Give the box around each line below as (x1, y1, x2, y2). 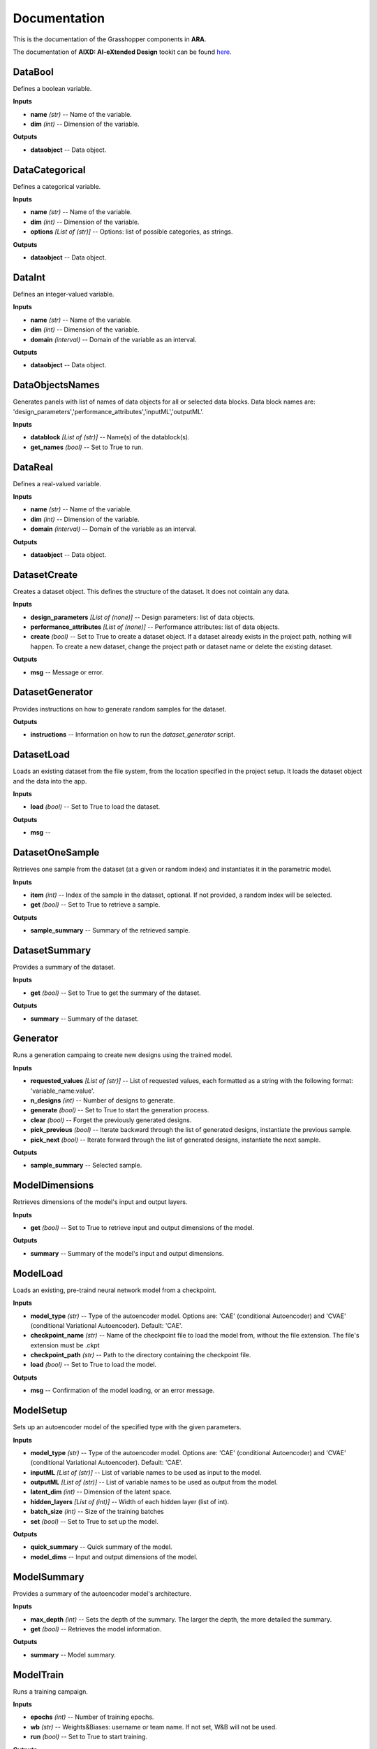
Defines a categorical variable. (13, 182, 101, 190)
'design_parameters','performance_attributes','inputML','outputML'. (13, 407, 204, 416)
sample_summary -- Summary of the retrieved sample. (30, 926, 191, 935)
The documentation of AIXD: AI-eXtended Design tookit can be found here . (13, 48, 232, 56)
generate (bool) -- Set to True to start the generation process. (30, 1106, 209, 1114)
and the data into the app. (13, 777, 87, 785)
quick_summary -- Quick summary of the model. (30, 1543, 172, 1551)
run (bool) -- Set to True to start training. (30, 1732, 148, 1741)
